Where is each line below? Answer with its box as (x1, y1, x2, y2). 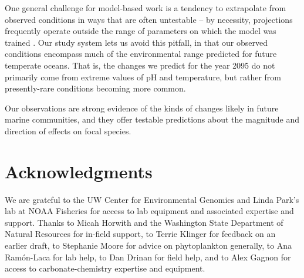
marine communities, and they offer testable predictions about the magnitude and (5, 113, 300, 126)
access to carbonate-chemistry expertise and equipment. (5, 262, 205, 274)
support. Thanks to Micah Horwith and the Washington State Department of (5, 216, 283, 228)
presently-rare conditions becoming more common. (5, 82, 186, 94)
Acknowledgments (5, 159, 153, 183)
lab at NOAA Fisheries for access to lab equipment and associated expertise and (5, 205, 294, 217)
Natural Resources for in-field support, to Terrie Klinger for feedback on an (5, 228, 276, 240)
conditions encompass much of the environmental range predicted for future (5, 48, 277, 60)
